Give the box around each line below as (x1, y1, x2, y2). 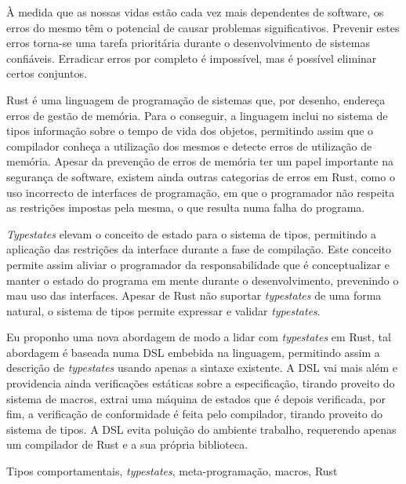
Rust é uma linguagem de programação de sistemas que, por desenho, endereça (6, 91, 386, 107)
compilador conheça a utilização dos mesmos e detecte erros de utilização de (6, 137, 372, 154)
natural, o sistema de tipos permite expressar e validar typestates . (6, 302, 321, 318)
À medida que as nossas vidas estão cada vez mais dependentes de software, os (6, 4, 384, 20)
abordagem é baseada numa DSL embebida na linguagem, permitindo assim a (6, 344, 380, 360)
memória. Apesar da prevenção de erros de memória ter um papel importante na (6, 153, 393, 169)
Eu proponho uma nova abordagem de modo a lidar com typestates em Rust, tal (6, 329, 391, 345)
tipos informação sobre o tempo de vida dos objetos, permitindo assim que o (6, 122, 374, 139)
